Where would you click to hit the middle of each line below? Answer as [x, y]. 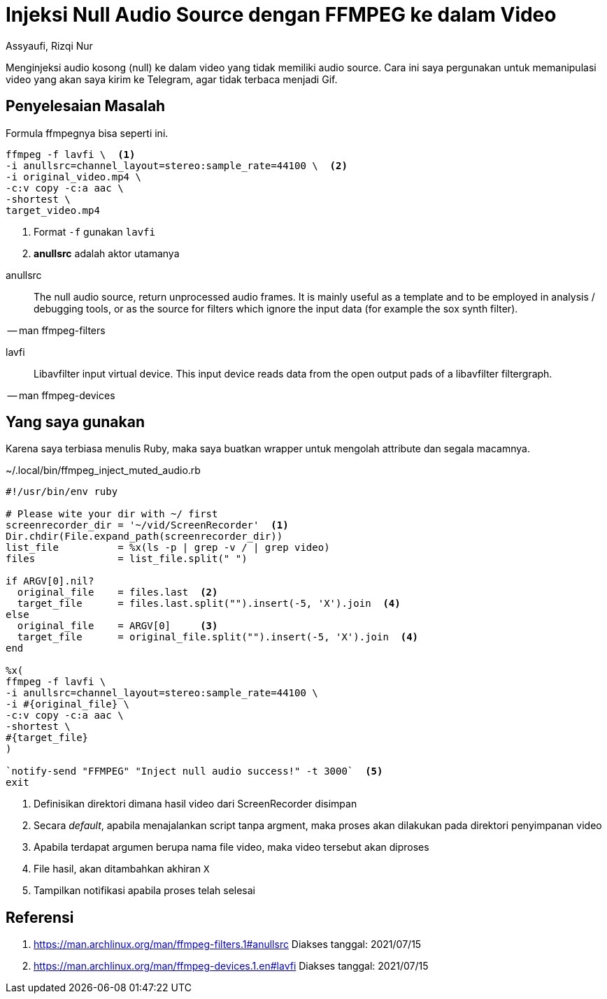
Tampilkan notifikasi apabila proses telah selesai [145, 891]
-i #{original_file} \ [68, 704]
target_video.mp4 [53, 210]
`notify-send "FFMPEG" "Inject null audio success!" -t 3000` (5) [194, 771]
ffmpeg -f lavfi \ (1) [71, 154]
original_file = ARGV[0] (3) [117, 626]
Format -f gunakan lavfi [94, 231]
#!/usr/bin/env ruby [62, 492]
